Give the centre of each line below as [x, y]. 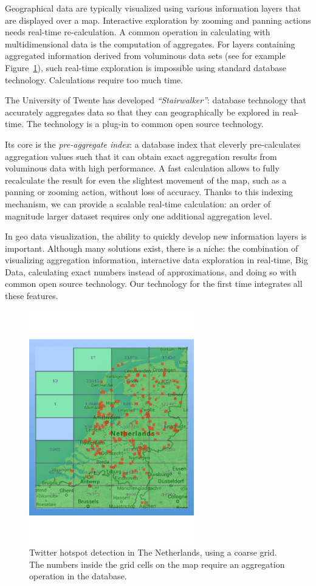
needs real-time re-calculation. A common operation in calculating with [138, 32]
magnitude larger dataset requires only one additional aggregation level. [139, 215]
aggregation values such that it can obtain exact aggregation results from [141, 156]
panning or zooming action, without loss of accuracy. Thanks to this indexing [149, 192]
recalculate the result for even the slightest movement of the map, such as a [146, 180]
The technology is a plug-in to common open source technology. [145, 124]
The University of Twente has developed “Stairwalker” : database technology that [156, 100]
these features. [32, 296]
